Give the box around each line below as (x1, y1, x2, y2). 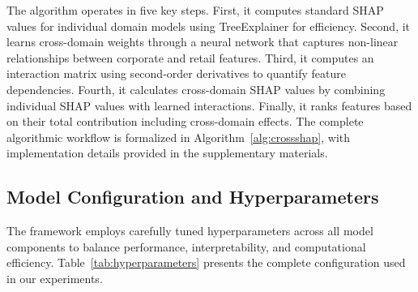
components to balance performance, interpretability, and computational (6, 238, 366, 255)
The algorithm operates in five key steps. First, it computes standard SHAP (6, 2, 384, 18)
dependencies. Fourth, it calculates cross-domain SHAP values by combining (6, 80, 386, 97)
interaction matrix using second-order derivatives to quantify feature (6, 65, 346, 82)
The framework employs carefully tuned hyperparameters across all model (6, 222, 373, 239)
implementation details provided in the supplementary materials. (6, 144, 328, 161)
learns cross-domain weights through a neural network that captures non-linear (6, 33, 399, 50)
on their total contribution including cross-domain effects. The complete (6, 113, 364, 130)
